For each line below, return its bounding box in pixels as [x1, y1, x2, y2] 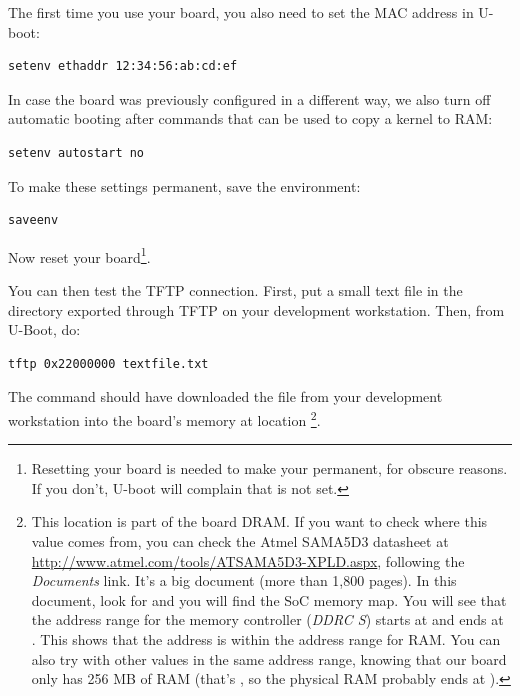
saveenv [8, 213, 59, 228]
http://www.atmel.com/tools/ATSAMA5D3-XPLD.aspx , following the [31, 550, 465, 571]
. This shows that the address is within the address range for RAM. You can [31, 628, 501, 649]
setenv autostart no [8, 145, 145, 160]
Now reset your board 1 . [8, 243, 151, 267]
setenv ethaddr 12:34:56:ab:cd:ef [8, 59, 238, 74]
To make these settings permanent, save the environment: [8, 175, 361, 196]
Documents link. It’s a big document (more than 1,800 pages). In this [31, 570, 457, 591]
